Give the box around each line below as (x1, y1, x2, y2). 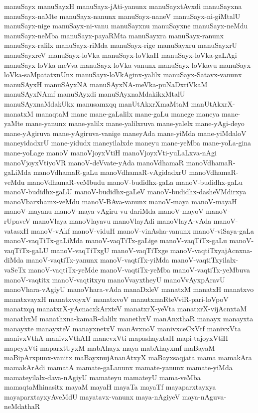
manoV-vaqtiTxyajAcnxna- (170, 245, 253, 255)
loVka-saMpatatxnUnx (4, 69, 74, 80)
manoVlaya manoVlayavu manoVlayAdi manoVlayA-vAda (32, 216, 212, 226)
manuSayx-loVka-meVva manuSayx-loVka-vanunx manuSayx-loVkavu (4, 59, 217, 70)
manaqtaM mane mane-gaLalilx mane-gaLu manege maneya (35, 108, 220, 119)
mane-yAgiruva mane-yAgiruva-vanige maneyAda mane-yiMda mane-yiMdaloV (4, 128, 247, 138)
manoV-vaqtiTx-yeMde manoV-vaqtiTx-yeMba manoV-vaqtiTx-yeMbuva (28, 265, 250, 275)
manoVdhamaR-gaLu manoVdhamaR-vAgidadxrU (33, 167, 187, 177)
